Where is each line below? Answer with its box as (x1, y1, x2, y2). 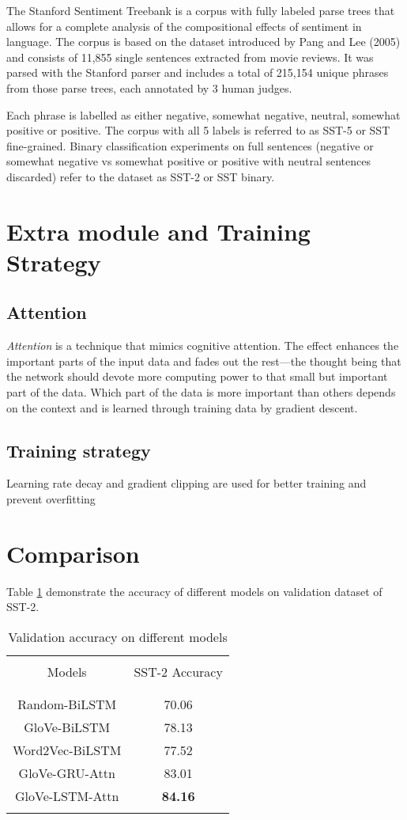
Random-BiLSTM (17, 694, 117, 713)
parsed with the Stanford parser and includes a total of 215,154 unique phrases (6, 64, 389, 81)
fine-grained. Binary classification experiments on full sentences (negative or (6, 137, 374, 154)
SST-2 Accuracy (134, 662, 223, 681)
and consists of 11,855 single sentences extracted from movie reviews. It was (6, 48, 374, 65)
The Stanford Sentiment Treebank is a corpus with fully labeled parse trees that (6, 2, 395, 18)
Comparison (6, 537, 140, 569)
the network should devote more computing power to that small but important (6, 368, 388, 385)
